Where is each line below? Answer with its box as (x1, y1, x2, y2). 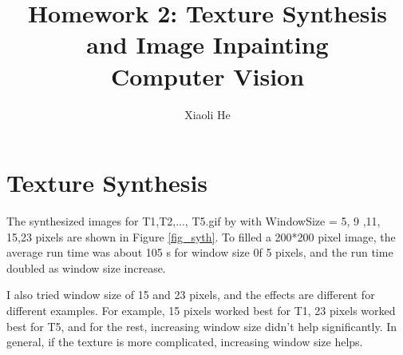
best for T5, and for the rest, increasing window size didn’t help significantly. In (6, 317, 397, 334)
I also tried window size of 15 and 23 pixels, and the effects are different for (6, 286, 375, 303)
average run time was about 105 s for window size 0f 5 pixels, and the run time (6, 244, 393, 261)
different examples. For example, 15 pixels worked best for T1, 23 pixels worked (6, 302, 396, 318)
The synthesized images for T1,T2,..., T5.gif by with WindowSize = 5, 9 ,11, (6, 213, 381, 229)
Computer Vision (110, 59, 305, 92)
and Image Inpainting (86, 28, 329, 61)
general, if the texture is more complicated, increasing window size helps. (6, 333, 363, 350)
